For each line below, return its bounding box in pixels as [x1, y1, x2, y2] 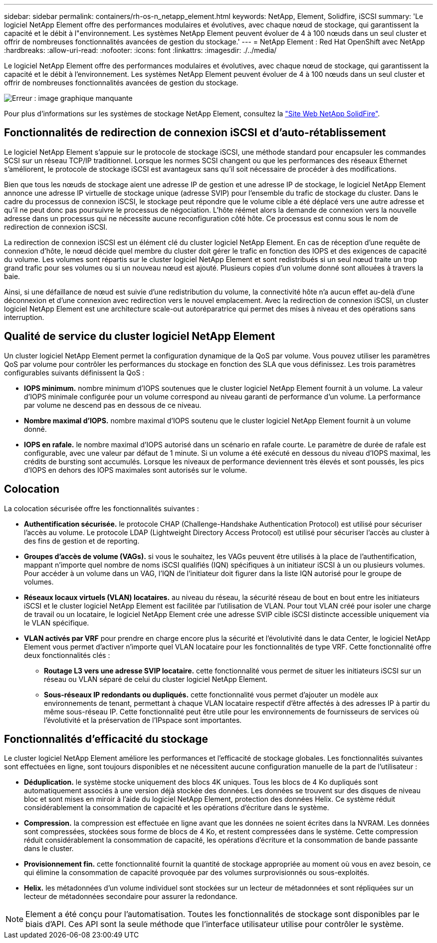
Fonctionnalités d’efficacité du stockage [4, 732, 209, 745]
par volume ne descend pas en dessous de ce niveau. [24, 400, 202, 409]
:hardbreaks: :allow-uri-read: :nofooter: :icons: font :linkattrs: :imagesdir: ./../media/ [4, 46, 277, 54]
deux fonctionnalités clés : [24, 650, 110, 659]
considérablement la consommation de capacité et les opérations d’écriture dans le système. [24, 803, 329, 812]
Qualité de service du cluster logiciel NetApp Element [4, 330, 275, 343]
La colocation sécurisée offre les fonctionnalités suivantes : [4, 504, 199, 513]
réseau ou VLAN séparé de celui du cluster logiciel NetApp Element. [44, 674, 267, 683]
